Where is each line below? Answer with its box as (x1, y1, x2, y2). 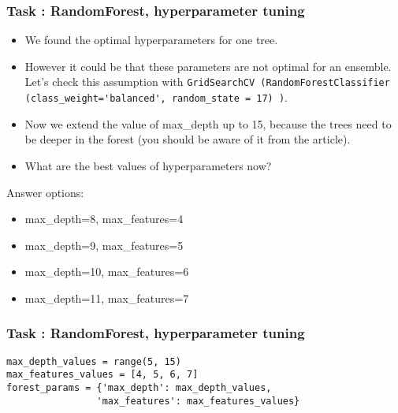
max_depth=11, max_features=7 (24, 289, 189, 306)
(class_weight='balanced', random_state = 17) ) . (24, 89, 288, 106)
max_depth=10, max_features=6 (24, 263, 189, 280)
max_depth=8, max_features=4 (24, 210, 184, 227)
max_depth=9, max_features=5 (24, 236, 184, 253)
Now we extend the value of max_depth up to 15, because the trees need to (24, 115, 392, 132)
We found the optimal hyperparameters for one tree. (24, 32, 278, 48)
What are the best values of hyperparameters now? (24, 157, 272, 173)
